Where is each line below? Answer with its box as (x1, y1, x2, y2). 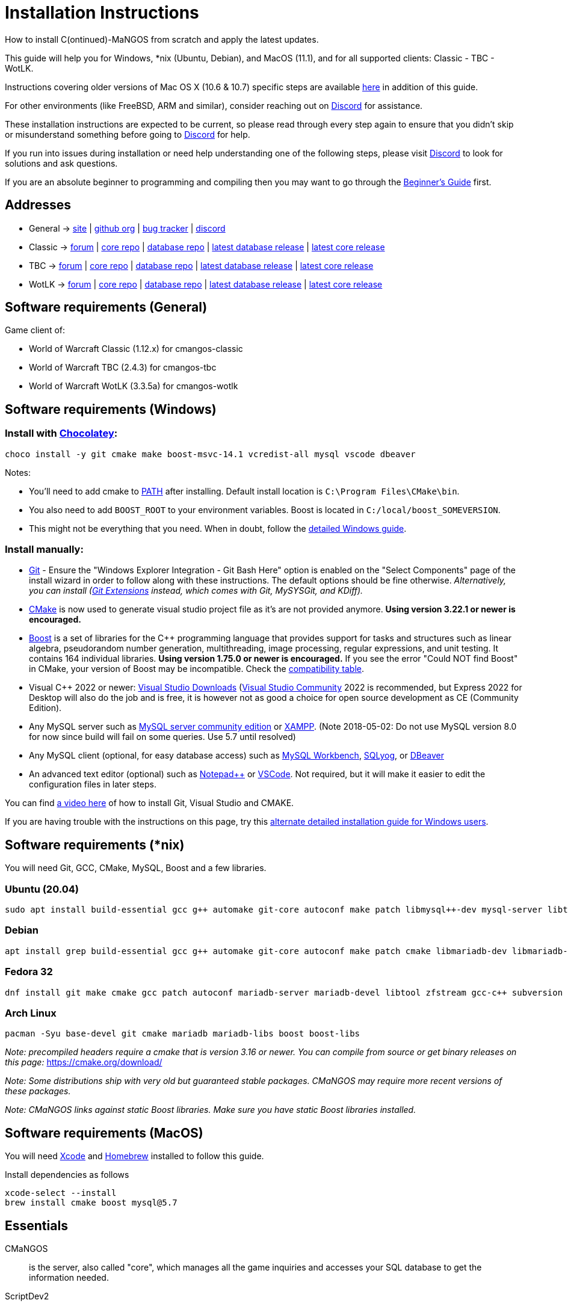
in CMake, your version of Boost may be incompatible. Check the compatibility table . (29, 664, 364, 674)
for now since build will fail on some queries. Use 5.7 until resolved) (29, 732, 296, 742)
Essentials (5, 1218, 68, 1233)
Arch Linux (5, 1006, 57, 1019)
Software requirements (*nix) (5, 837, 185, 852)
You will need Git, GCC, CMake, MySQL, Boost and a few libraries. (5, 863, 267, 873)
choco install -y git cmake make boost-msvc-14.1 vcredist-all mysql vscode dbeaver (5, 449, 416, 459)
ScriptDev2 (5, 1290, 49, 1301)
